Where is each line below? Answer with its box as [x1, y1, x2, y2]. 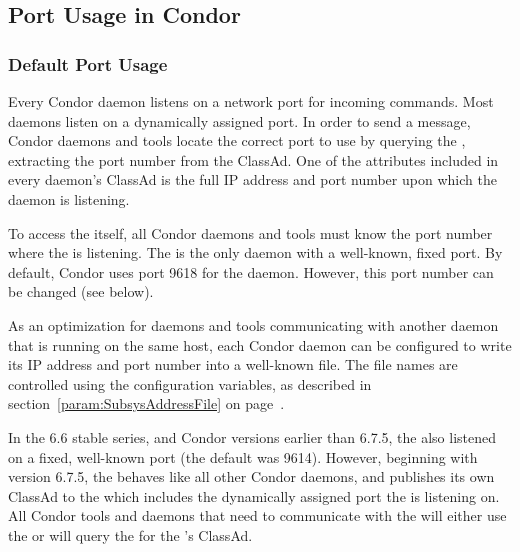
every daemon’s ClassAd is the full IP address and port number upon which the [8, 169, 497, 190]
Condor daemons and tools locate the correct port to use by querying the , [8, 130, 466, 151]
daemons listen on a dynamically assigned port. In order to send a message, [8, 110, 471, 131]
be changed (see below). [8, 281, 154, 302]
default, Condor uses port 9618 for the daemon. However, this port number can [8, 261, 494, 282]
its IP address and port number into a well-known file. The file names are [8, 354, 458, 375]
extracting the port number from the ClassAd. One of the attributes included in [8, 149, 499, 170]
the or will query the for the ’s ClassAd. [8, 524, 253, 545]
